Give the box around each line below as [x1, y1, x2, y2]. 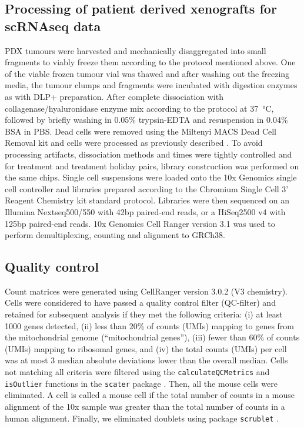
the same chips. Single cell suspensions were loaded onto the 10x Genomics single [5, 171, 297, 183]
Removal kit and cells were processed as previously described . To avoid [5, 136, 263, 149]
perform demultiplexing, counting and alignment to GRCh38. [5, 229, 225, 241]
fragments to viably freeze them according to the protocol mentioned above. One [5, 56, 296, 68]
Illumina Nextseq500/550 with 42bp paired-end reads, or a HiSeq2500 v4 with [5, 205, 286, 218]
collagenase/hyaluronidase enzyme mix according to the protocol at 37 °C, [5, 102, 274, 114]
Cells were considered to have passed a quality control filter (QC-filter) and [5, 296, 276, 309]
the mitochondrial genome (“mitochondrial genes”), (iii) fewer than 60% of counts [5, 331, 300, 343]
